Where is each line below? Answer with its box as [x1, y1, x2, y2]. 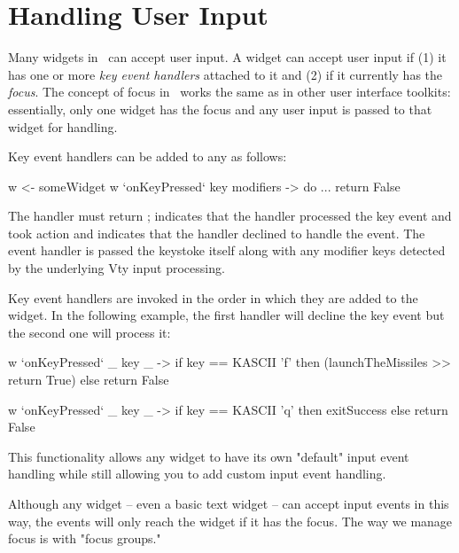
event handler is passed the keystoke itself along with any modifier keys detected [8, 241, 446, 260]
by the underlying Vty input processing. [8, 259, 225, 277]
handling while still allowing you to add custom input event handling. [8, 464, 386, 483]
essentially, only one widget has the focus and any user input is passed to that [8, 99, 432, 118]
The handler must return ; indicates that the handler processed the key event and [8, 206, 452, 225]
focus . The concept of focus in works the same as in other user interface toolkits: [8, 82, 451, 101]
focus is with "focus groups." [8, 529, 161, 548]
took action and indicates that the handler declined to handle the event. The [8, 223, 425, 242]
